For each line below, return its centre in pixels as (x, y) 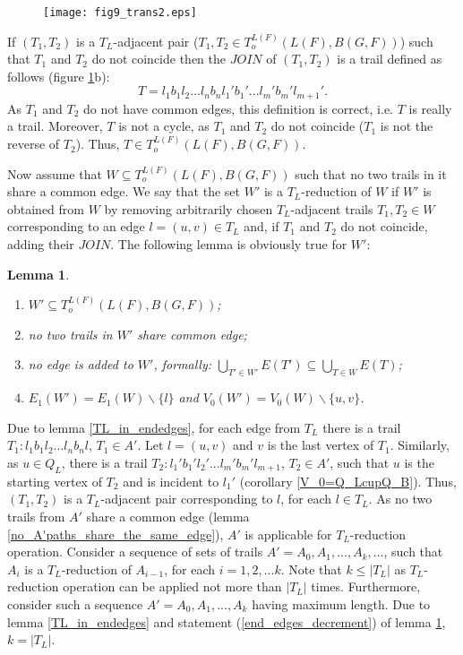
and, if (262, 226)
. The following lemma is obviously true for (229, 244)
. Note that (311, 569)
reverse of (34, 144)
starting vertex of (55, 481)
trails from (36, 516)
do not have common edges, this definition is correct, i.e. (239, 108)
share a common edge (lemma (168, 516)
